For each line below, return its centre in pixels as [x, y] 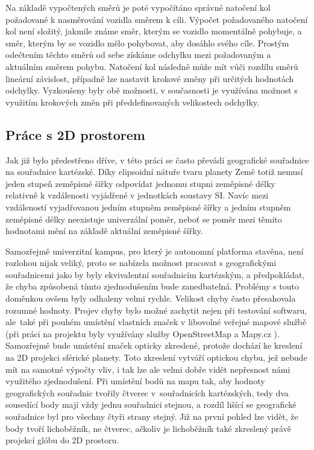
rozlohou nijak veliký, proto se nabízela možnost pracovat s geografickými [141, 263]
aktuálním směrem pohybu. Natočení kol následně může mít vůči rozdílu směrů [152, 66]
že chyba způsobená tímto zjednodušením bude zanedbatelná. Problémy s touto [152, 286]
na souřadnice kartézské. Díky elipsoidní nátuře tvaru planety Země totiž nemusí [154, 172]
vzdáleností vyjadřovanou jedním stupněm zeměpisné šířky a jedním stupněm [148, 207]
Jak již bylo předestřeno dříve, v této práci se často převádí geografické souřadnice [157, 160]
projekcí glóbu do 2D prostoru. [62, 440]
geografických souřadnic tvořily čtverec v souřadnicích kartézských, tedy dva [147, 392]
